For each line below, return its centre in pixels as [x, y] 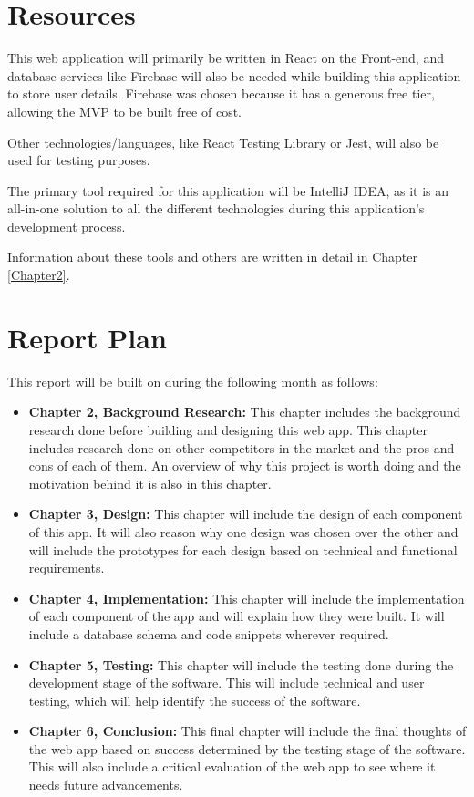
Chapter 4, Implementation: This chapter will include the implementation [247, 598]
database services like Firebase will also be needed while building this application [234, 75]
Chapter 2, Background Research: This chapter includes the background [245, 412]
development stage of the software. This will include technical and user [227, 683]
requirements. [67, 568]
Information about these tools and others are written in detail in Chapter [213, 257]
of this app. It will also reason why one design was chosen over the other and [243, 531]
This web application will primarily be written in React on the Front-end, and [226, 58]
